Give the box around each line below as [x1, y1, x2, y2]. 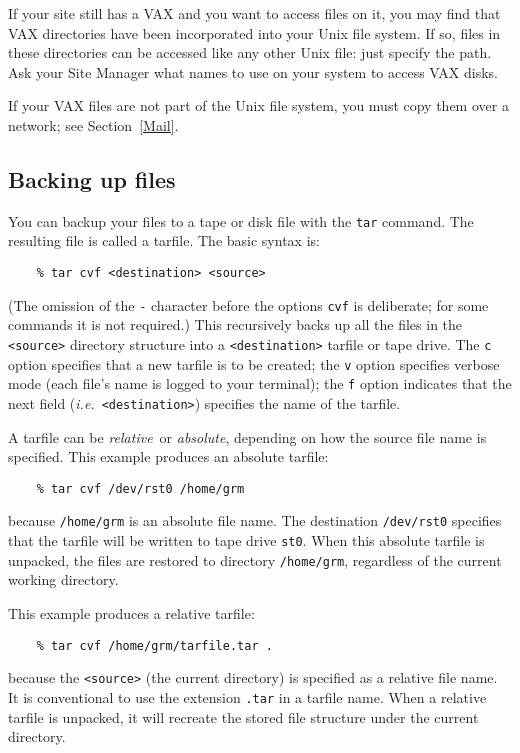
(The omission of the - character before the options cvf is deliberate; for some [8, 294, 489, 315]
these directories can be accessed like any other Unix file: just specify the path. [8, 42, 492, 63]
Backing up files [8, 163, 176, 194]
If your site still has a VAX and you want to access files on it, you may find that [8, 3, 501, 23]
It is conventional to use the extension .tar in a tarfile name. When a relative [8, 686, 487, 707]
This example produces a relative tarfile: [8, 602, 255, 623]
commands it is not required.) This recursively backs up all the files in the [8, 314, 463, 335]
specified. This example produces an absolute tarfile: [8, 446, 329, 467]
